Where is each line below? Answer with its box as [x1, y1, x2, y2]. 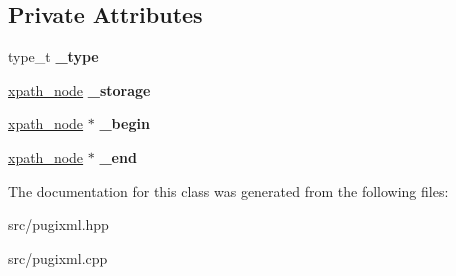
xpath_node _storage [8, 79, 151, 100]
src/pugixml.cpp [8, 247, 108, 268]
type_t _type [8, 46, 99, 67]
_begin [99, 113, 150, 134]
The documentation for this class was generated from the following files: [8, 180, 449, 201]
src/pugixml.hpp [8, 214, 109, 235]
